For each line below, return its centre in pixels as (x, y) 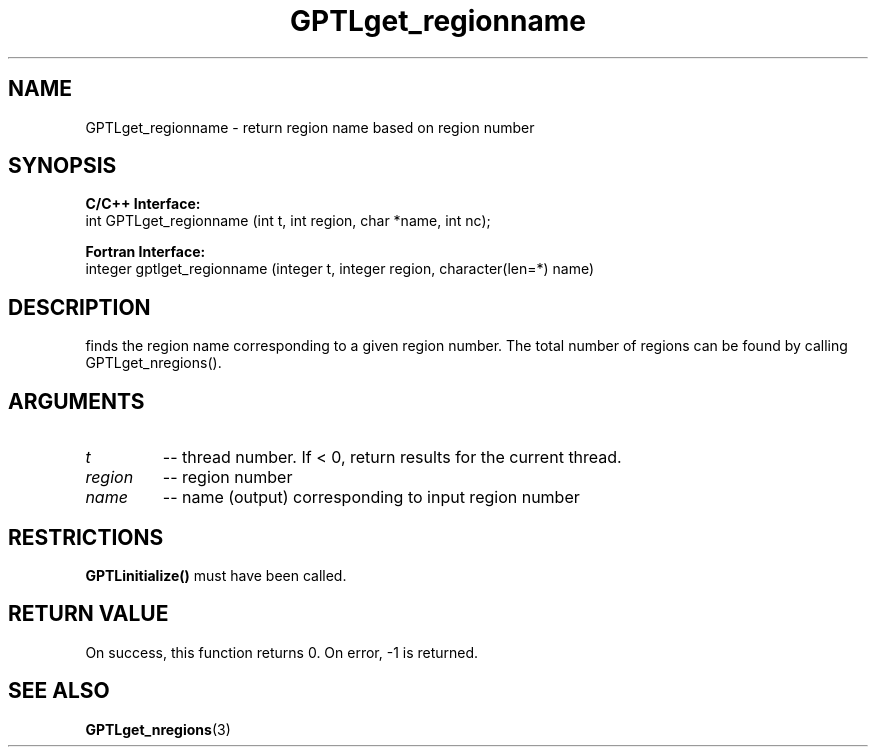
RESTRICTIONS (86, 537)
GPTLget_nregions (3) (158, 729)
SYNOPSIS (62, 166)
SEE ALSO (59, 691)
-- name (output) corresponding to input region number (371, 497)
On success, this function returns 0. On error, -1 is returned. (282, 652)
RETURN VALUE (88, 614)
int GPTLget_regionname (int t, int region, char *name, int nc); (288, 221)
